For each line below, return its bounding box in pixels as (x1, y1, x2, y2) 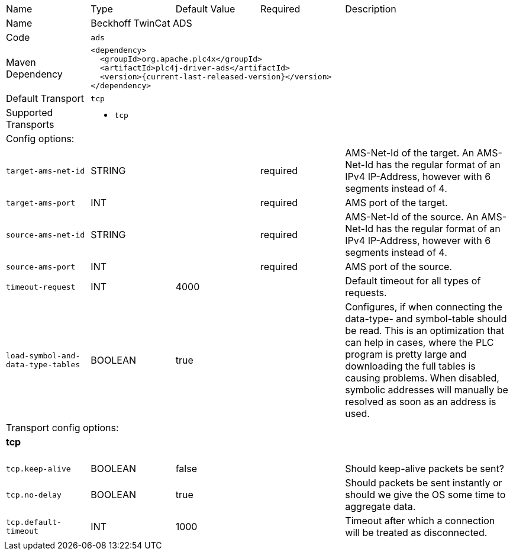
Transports (6, 118, 54, 130)
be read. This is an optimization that (345, 325, 505, 336)
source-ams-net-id (6, 230, 85, 239)
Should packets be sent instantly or (345, 477, 502, 489)
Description (345, 3, 396, 15)
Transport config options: (6, 422, 119, 434)
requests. (345, 287, 387, 299)
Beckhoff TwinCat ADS (91, 17, 192, 29)
